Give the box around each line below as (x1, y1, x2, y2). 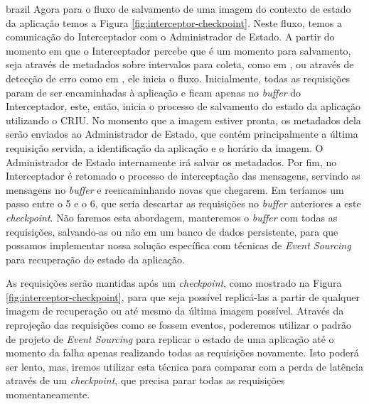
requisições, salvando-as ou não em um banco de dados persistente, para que (6, 224, 338, 239)
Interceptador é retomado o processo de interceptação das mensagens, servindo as (6, 168, 360, 183)
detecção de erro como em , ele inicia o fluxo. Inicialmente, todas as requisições (6, 70, 351, 85)
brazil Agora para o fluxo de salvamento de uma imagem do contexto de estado (6, 1, 351, 16)
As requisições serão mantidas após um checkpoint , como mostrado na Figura (6, 275, 342, 290)
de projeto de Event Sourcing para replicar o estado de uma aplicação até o (6, 331, 334, 346)
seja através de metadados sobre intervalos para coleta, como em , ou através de (6, 57, 354, 72)
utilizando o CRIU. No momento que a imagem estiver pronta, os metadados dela (6, 112, 361, 127)
